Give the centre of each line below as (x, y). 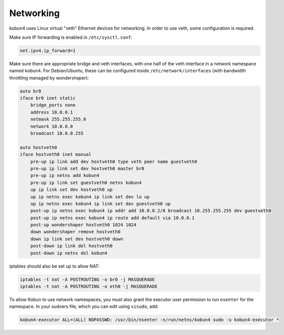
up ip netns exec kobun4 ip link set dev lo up (90, 197)
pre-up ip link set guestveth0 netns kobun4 (86, 183)
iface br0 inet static (48, 98)
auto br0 (31, 91)
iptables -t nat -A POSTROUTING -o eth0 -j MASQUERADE (89, 286)
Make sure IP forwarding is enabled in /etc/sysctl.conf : (71, 37)
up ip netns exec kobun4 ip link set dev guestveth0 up (101, 203)
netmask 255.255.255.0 (58, 119)
